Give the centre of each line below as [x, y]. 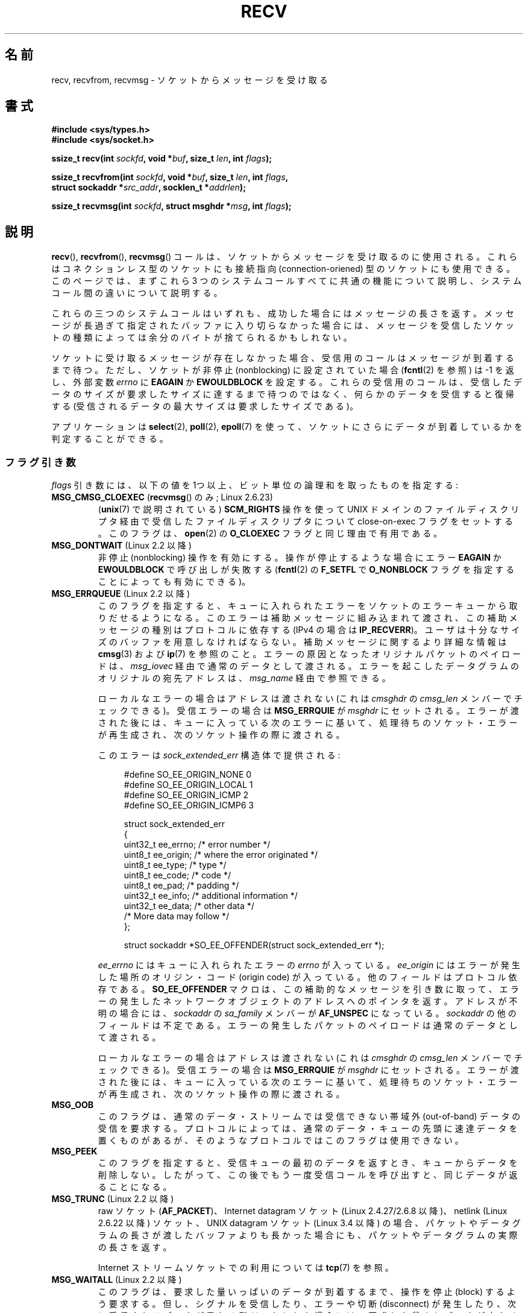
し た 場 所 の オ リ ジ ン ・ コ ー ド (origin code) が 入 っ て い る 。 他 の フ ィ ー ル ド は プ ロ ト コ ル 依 [307, 977]
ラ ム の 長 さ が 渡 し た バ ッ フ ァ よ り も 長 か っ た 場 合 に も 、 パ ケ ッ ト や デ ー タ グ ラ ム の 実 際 [308, 1235]
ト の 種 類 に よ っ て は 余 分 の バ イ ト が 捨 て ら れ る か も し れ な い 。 [202, 338]
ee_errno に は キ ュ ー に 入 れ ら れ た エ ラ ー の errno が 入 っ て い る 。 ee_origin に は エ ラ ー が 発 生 [309, 965]
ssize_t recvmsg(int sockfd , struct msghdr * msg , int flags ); [171, 206]
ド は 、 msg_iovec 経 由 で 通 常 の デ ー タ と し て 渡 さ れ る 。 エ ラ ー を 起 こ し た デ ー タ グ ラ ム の [308, 666]
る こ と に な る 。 [135, 1187]
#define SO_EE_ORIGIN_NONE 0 [188, 775]
